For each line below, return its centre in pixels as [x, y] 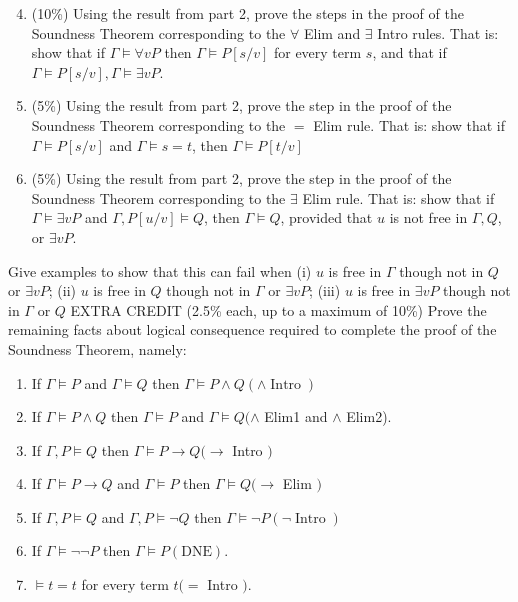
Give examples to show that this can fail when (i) [160, 270]
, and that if [409, 52]
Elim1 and [296, 416]
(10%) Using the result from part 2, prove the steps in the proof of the [247, 13]
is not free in [428, 217]
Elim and [332, 32]
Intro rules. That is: [438, 32]
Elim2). [369, 416]
